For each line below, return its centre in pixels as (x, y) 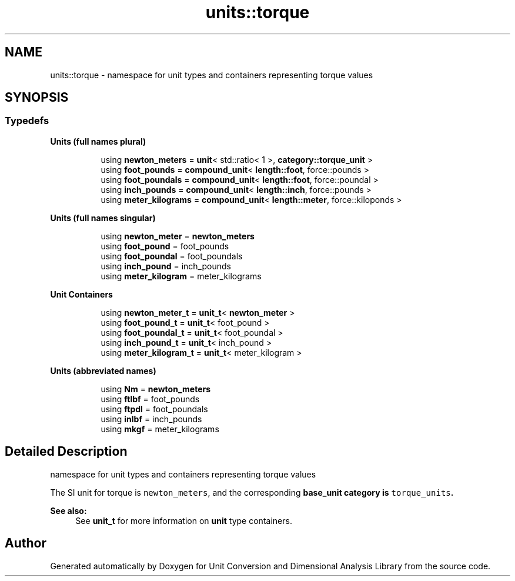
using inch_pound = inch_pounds (166, 266)
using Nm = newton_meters (156, 389)
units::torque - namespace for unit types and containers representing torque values (212, 75)
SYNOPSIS (37, 98)
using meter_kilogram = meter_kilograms (181, 276)
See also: (68, 510)
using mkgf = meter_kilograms (160, 429)
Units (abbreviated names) (103, 370)
